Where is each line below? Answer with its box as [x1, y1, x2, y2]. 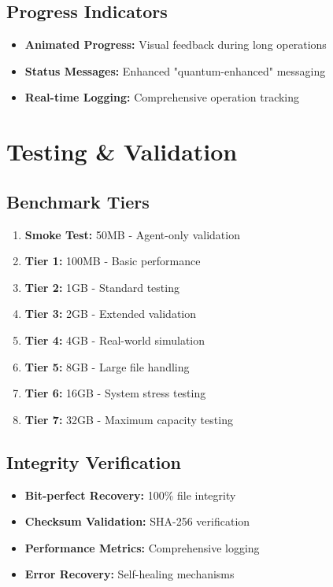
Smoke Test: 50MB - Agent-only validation [24, 226, 240, 242]
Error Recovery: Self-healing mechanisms [24, 566, 235, 582]
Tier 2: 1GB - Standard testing [24, 279, 179, 295]
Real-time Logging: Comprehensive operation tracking [24, 89, 300, 105]
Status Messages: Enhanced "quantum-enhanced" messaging [24, 62, 326, 79]
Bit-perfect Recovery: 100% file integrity [24, 486, 236, 503]
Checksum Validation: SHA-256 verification [24, 513, 250, 530]
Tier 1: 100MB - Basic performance [24, 253, 201, 269]
